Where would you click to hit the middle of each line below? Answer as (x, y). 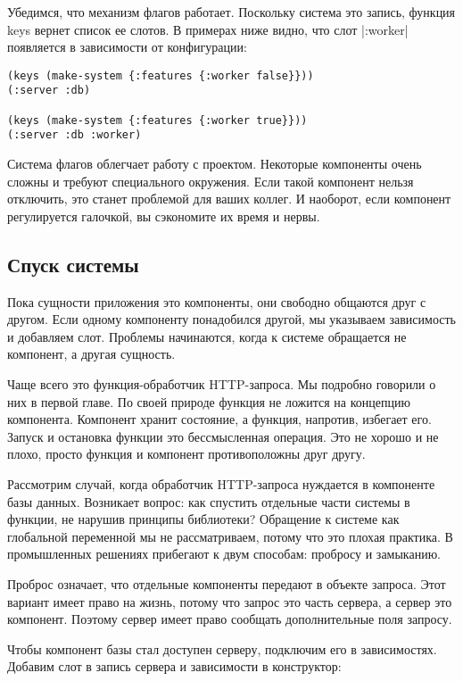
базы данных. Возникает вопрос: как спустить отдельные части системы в (209, 501)
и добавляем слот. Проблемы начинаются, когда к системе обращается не (207, 336)
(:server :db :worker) (74, 135)
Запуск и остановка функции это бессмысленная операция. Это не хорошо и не (223, 436)
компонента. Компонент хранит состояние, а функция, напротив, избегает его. (219, 419)
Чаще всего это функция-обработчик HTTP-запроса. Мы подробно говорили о (222, 384)
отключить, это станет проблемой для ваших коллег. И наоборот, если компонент (229, 199)
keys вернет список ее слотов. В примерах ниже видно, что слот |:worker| (208, 29)
